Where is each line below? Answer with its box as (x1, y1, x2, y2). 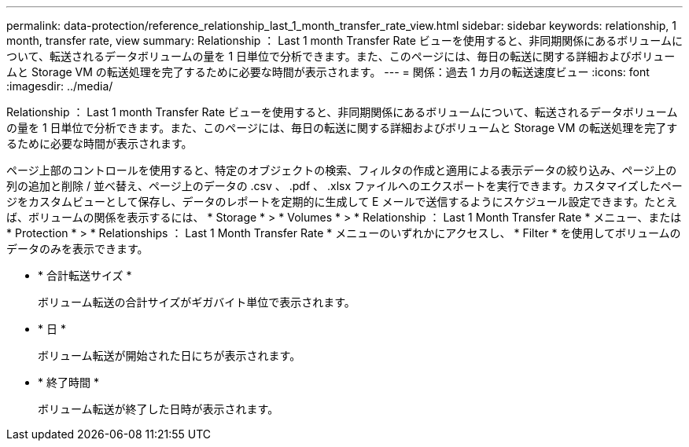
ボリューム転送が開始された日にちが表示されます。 (38, 349, 301, 362)
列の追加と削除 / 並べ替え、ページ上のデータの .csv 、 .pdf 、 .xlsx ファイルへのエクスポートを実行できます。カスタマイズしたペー (6, 179, 683, 192)
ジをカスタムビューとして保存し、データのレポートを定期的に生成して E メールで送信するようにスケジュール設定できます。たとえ (6, 195, 678, 208)
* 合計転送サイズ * (38, 269, 132, 282)
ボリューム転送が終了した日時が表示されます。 (38, 402, 279, 416)
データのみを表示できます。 (6, 242, 149, 255)
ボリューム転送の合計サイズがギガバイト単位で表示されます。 (38, 295, 356, 309)
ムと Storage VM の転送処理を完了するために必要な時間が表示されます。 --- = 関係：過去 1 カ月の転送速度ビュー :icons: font (6, 65, 650, 79)
